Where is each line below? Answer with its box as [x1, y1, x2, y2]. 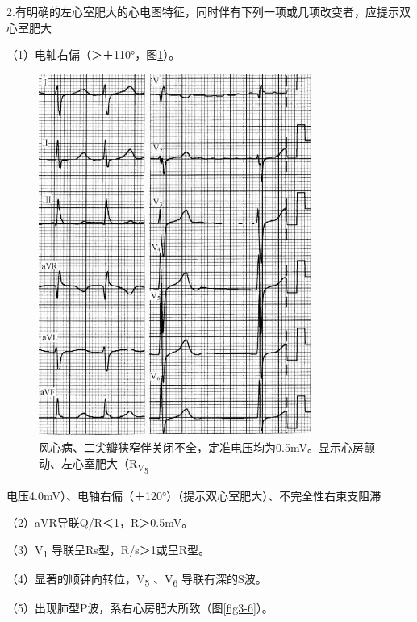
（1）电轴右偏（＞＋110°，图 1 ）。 [6, 46, 181, 63]
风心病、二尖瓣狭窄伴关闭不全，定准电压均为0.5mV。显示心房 [39, 439, 364, 456]
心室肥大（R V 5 [72, 454, 148, 477]
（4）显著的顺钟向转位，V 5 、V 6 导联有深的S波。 [6, 570, 267, 589]
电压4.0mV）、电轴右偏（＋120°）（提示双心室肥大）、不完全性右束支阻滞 [6, 486, 382, 503]
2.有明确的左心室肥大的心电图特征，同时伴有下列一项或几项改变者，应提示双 [6, 3, 411, 19]
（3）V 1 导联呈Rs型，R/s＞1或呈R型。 [6, 541, 210, 560]
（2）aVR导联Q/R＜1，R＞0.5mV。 [6, 514, 194, 531]
